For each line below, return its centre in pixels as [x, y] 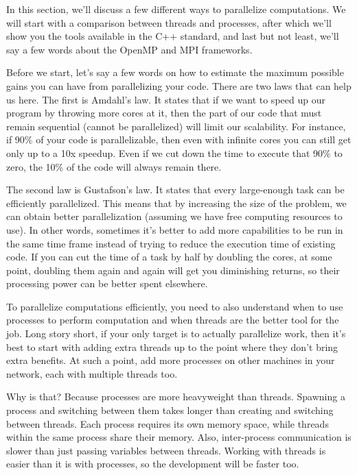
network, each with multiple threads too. [92, 373]
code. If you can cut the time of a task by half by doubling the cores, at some [169, 257]
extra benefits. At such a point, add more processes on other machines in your [171, 360]
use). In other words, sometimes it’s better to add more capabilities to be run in [175, 229]
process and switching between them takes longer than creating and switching [170, 410]
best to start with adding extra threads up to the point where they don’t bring [172, 346]
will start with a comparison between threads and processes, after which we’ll [169, 22]
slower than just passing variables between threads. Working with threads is [166, 450]
